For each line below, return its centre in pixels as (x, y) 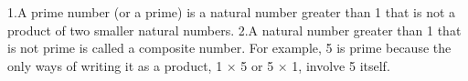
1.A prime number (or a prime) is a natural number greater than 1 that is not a (232, 12)
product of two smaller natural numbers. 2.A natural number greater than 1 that (234, 30)
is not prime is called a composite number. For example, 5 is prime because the (229, 48)
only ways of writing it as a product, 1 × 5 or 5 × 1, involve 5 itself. (199, 65)
